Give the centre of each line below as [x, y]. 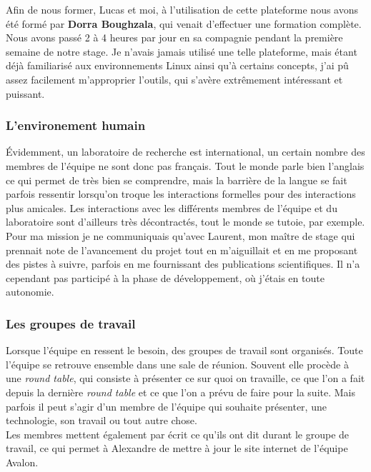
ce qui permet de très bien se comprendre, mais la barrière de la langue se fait [177, 180]
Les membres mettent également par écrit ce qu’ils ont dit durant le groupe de [178, 434]
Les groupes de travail [71, 323]
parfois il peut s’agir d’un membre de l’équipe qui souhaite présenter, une [166, 406]
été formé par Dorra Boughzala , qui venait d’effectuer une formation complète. [184, 23]
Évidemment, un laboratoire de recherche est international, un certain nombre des [185, 152]
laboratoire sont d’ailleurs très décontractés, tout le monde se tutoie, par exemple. [185, 222]
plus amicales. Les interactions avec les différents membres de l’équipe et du [172, 207]
